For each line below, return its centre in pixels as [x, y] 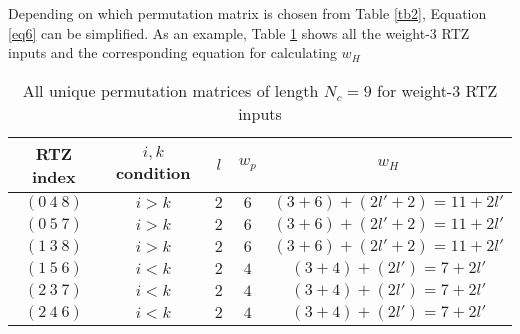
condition [153, 172]
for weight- [415, 90]
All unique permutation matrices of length [170, 90]
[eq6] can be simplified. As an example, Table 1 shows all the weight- [219, 32]
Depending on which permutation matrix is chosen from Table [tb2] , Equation [247, 13]
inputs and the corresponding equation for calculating [172, 52]
